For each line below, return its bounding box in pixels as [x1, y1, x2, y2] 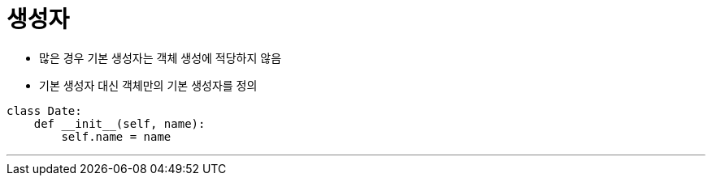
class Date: [7, 104, 82, 117]
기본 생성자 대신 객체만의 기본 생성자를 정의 [39, 78, 258, 92]
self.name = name [61, 129, 171, 143]
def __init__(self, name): [33, 116, 206, 130]
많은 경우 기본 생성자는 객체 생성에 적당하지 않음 [39, 50, 282, 65]
